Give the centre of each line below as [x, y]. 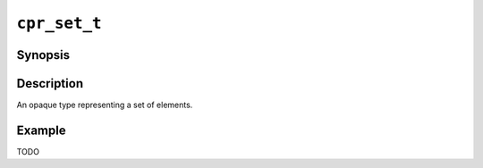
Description [50, 84]
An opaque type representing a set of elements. [105, 105]
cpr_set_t [59, 23]
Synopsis [43, 55]
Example [41, 130]
